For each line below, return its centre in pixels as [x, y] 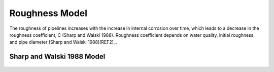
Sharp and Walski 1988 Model [57, 57]
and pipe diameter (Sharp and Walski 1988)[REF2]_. [63, 42]
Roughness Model [48, 13]
